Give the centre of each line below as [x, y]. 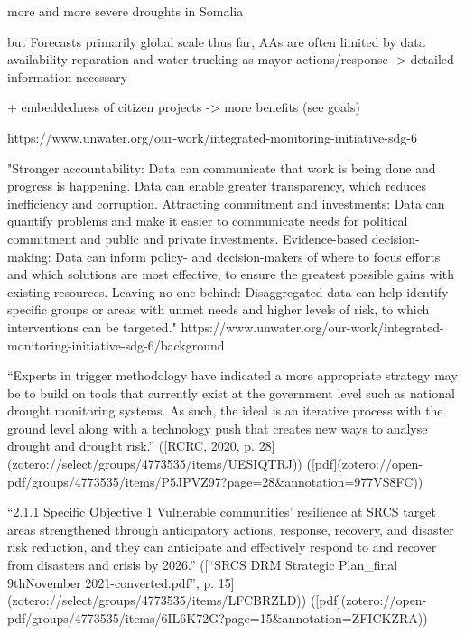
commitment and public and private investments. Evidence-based [188, 238]
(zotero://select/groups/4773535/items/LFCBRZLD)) [157, 600]
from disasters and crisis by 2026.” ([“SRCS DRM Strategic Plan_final [203, 565]
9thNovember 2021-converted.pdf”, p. [111, 582]
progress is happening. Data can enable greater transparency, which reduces [217, 186]
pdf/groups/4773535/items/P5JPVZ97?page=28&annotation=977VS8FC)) [215, 481]
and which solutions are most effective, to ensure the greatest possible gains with [231, 274]
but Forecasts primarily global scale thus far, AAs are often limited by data [216, 41]
